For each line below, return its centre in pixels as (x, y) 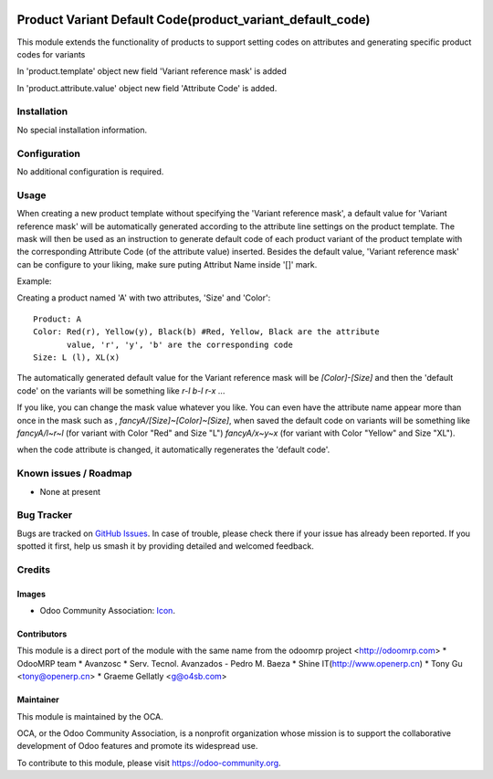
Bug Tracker (45, 515)
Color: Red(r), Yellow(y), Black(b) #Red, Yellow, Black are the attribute (206, 332)
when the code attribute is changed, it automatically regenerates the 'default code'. (173, 450)
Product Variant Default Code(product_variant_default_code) (194, 20)
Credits (33, 569)
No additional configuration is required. (90, 171)
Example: (34, 281)
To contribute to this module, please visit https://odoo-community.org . (149, 763)
